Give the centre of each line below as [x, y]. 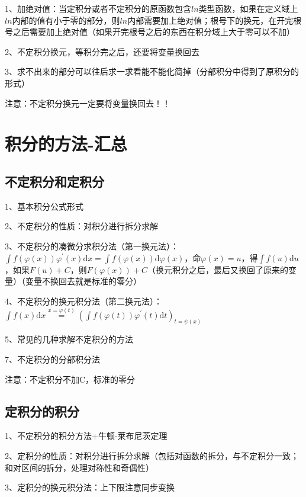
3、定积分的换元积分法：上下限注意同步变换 [90, 487]
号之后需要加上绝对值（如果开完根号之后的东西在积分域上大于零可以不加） [150, 32]
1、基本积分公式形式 [44, 206]
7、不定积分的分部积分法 [52, 359]
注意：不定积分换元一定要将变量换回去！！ [88, 103]
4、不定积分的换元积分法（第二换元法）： [83, 301]
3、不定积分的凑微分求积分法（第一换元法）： [92, 246]
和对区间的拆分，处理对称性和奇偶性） [79, 467]
